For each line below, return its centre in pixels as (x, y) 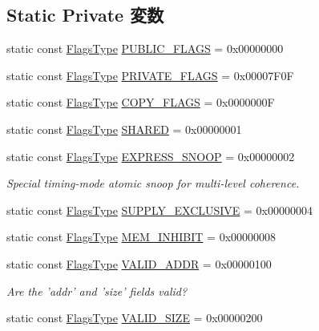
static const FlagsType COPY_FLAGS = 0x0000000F (141, 102)
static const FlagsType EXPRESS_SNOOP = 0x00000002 (151, 156)
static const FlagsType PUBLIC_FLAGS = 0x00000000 (145, 48)
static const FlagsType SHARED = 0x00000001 (124, 129)
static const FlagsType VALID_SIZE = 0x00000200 (135, 318)
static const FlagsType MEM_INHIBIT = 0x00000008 (141, 237)
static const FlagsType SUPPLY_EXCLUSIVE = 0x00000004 (159, 210)
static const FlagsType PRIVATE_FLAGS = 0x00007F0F (150, 75)
